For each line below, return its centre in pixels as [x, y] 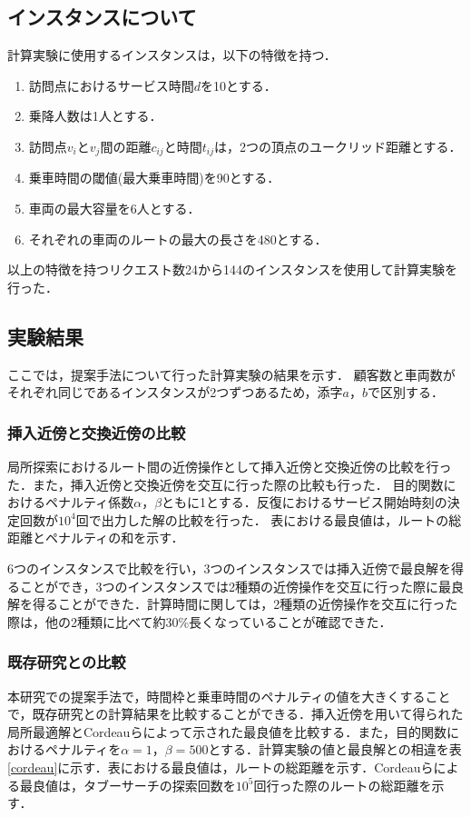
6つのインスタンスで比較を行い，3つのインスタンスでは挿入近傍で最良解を [229, 568]
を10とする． [239, 85]
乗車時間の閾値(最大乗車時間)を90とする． [154, 178]
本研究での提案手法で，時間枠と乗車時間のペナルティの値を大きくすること [229, 696]
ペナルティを [83, 749]
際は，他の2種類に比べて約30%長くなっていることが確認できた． [200, 621]
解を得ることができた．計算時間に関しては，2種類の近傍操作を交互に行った [233, 604]
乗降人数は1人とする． [95, 116]
